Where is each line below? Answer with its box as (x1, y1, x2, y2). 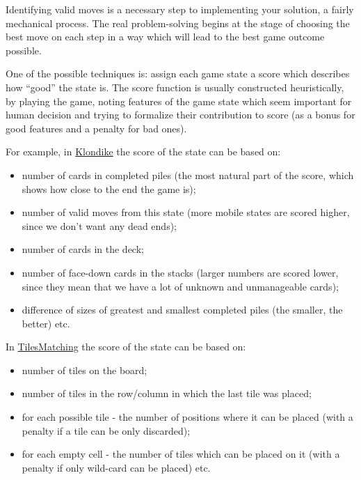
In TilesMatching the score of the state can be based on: (6, 339, 246, 354)
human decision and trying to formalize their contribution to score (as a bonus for (6, 107, 355, 122)
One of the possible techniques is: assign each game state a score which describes (6, 66, 350, 81)
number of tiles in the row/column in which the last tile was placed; (22, 386, 312, 401)
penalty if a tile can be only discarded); (22, 423, 191, 438)
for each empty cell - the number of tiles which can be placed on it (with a (22, 447, 340, 461)
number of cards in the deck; (22, 242, 144, 256)
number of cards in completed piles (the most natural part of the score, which (22, 167, 354, 182)
